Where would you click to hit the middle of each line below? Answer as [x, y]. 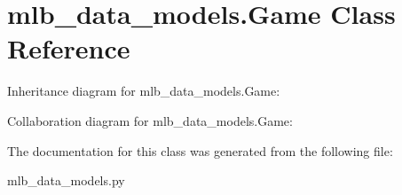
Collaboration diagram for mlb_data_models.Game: [150, 120]
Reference [69, 48]
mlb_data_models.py [66, 180]
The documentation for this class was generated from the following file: [200, 150]
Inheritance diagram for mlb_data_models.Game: [144, 91]
